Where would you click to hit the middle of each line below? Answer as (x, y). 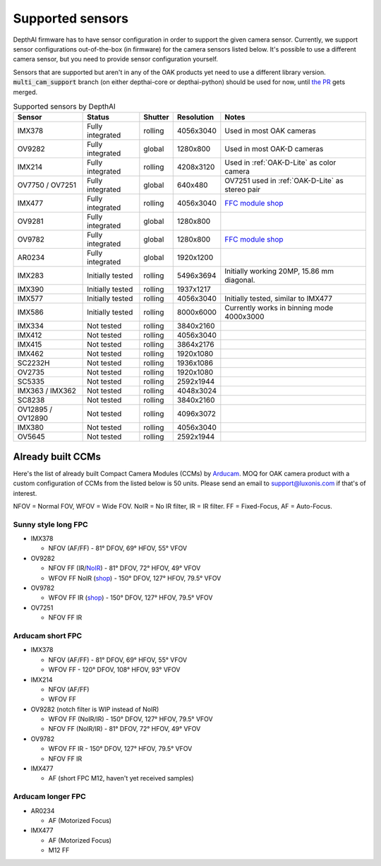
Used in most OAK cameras (271, 131)
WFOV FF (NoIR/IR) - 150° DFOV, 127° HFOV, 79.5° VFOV (131, 719)
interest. (25, 493)
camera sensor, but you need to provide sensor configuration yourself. (116, 59)
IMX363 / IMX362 (47, 391)
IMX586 (30, 312)
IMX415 (30, 345)
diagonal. (240, 280)
